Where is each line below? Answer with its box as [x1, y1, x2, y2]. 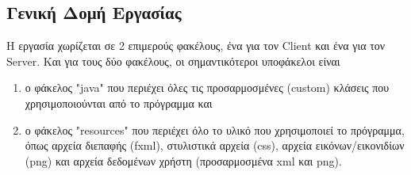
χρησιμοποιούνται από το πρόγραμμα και [25, 94, 213, 111]
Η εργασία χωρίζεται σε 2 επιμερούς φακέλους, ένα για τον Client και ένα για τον [6, 37, 386, 54]
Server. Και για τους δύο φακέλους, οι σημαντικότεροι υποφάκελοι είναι [6, 52, 340, 69]
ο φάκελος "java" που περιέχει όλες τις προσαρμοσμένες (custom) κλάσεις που [25, 79, 390, 96]
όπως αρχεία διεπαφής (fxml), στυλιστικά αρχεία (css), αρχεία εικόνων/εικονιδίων [25, 137, 405, 154]
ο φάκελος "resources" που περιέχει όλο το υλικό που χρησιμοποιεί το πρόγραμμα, [25, 121, 405, 138]
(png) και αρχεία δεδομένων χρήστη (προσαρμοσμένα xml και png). [25, 152, 342, 169]
